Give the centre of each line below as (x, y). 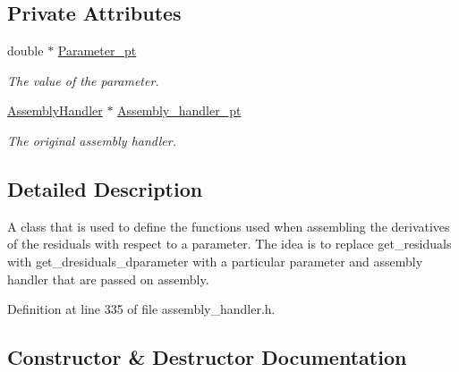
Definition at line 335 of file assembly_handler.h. (141, 309)
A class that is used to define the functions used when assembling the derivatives (229, 226)
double (25, 51)
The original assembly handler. (92, 140)
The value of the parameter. (83, 80)
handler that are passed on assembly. (108, 279)
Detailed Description (105, 188)
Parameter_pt (97, 51)
